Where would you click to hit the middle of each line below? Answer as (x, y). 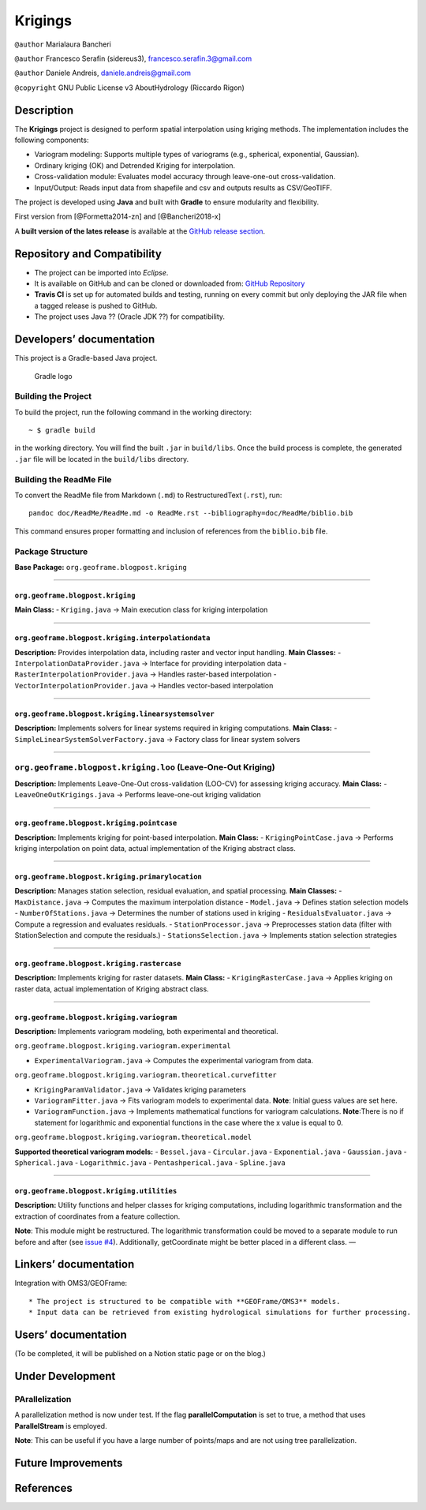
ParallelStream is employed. (61, 1426)
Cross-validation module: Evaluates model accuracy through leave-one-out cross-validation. (185, 177)
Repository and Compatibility (88, 254)
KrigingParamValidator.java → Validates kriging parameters (140, 1089)
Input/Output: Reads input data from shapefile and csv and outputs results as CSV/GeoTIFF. (183, 187)
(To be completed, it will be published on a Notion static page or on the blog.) (140, 1354)
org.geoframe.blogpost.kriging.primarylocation (108, 877)
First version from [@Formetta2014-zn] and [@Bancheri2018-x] (118, 216)
